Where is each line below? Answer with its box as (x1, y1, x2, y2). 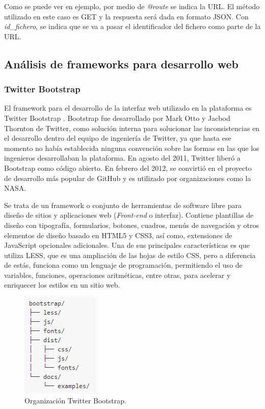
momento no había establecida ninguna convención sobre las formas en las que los (4, 142, 259, 153)
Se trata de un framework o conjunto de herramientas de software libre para (4, 199, 242, 210)
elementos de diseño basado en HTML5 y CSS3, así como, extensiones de (4, 229, 232, 240)
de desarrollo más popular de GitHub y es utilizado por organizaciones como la (4, 172, 251, 183)
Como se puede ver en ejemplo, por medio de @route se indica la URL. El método (4, 1, 260, 11)
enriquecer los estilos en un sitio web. (4, 279, 120, 290)
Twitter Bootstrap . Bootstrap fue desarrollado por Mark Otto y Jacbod (4, 112, 230, 123)
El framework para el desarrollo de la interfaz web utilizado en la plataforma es (4, 103, 252, 113)
